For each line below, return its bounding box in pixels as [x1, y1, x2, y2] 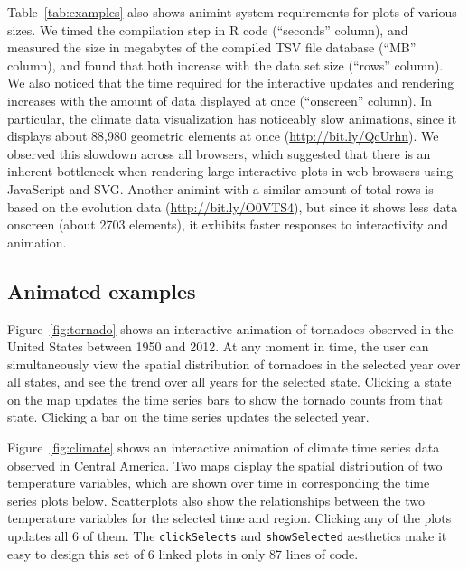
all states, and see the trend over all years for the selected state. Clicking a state [7, 372, 452, 391]
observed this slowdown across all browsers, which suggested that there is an [7, 144, 431, 163]
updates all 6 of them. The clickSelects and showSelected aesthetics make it [7, 527, 447, 546]
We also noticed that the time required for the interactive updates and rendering [7, 73, 454, 92]
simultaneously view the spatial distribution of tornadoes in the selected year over [7, 354, 461, 373]
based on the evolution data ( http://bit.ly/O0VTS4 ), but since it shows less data [7, 197, 458, 216]
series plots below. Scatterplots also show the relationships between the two [7, 490, 425, 509]
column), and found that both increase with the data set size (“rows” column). [7, 55, 444, 74]
